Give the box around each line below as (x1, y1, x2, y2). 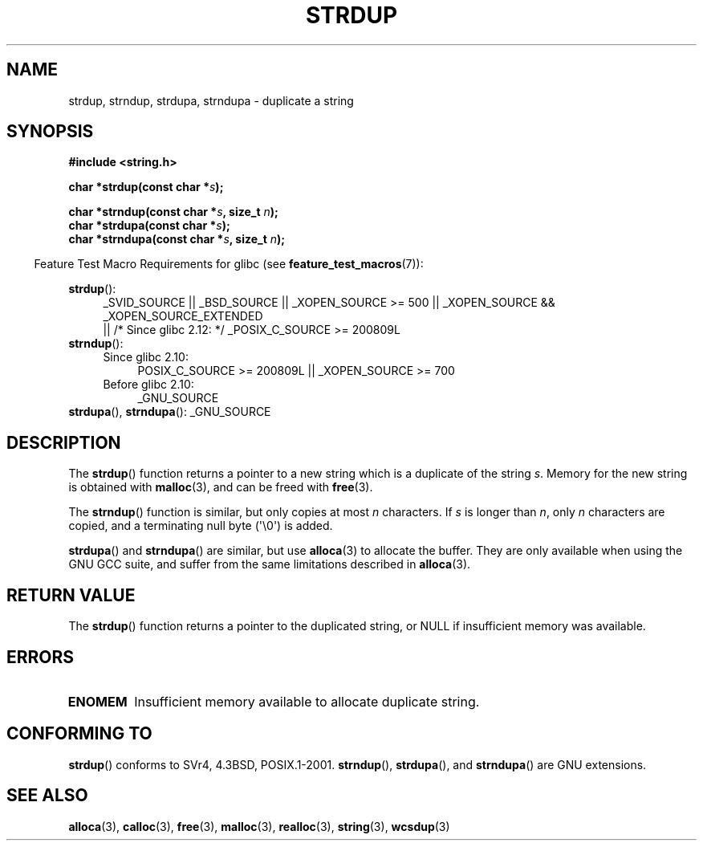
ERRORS (6, 646, 75, 667)
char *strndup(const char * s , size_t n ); (68, 205, 278, 219)
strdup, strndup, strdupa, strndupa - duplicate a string (68, 93, 354, 108)
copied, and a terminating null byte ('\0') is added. (68, 519, 333, 533)
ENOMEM (67, 693, 128, 710)
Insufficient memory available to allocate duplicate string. (134, 693, 480, 710)
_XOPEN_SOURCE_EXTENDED (103, 309, 263, 324)
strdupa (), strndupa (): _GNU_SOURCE (68, 405, 271, 419)
